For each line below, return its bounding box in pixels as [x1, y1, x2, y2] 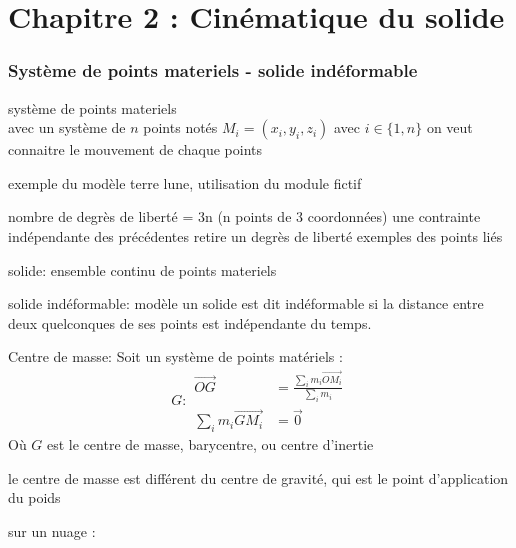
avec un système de [8, 117, 126, 138]
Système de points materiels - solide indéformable [8, 58, 418, 83]
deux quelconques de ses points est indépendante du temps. [8, 312, 372, 333]
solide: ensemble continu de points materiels [8, 259, 277, 280]
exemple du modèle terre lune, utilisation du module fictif [8, 172, 362, 193]
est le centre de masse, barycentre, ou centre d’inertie [47, 434, 374, 455]
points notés [143, 117, 218, 138]
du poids [8, 487, 61, 508]
